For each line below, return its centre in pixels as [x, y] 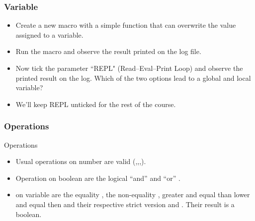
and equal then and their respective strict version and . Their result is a [125, 204]
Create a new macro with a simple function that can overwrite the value [126, 25]
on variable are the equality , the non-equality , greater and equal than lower [133, 194]
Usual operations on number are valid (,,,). [81, 161]
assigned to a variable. [49, 34]
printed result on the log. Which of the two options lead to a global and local [133, 78]
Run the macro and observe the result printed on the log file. [108, 51]
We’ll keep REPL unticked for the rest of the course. [96, 104]
